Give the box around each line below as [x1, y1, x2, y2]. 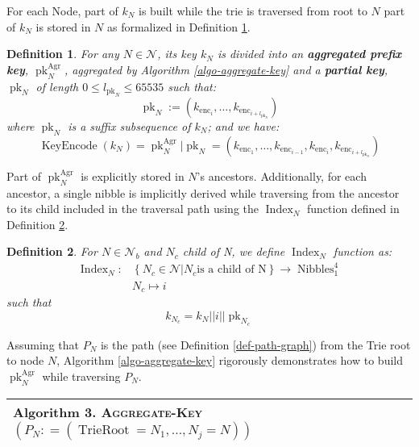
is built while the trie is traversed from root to [139, 2, 367, 19]
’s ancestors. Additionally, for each [197, 167, 367, 184]
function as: [333, 243, 392, 260]
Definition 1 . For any [6, 45, 119, 62]
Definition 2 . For [6, 243, 97, 260]
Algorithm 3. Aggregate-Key [13, 402, 202, 421]
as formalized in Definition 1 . [107, 18, 251, 35]
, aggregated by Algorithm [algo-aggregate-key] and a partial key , [64, 61, 388, 77]
